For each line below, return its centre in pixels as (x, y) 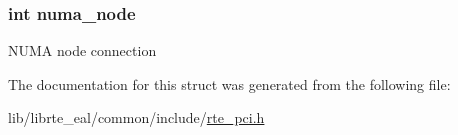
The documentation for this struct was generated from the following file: (229, 83)
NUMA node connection (82, 50)
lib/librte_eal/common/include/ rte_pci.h (136, 117)
